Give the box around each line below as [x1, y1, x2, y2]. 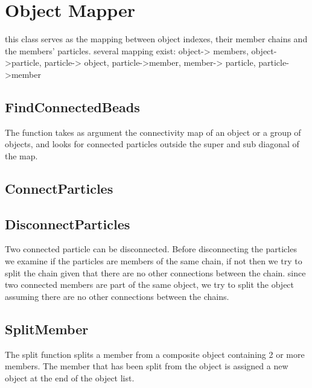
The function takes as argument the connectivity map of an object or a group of [5, 126, 301, 138]
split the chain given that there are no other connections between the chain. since [5, 266, 306, 279]
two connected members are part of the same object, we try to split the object [5, 278, 294, 291]
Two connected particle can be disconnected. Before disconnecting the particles [5, 243, 297, 255]
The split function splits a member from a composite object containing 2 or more [5, 348, 305, 360]
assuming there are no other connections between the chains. [5, 290, 229, 302]
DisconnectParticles [5, 214, 130, 233]
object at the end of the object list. [5, 371, 135, 384]
